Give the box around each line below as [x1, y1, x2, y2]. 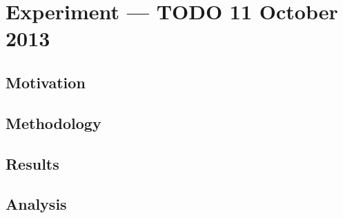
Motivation [6, 71, 86, 92]
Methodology [6, 112, 101, 133]
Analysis [6, 193, 67, 215]
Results [6, 152, 59, 174]
